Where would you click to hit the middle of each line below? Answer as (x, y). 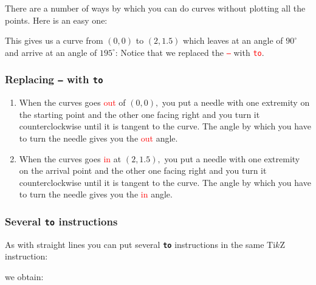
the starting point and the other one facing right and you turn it (139, 114)
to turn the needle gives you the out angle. (98, 138)
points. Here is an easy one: (56, 20)
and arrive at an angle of (51, 52)
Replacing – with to (54, 79)
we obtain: (24, 276)
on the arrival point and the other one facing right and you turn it (143, 170)
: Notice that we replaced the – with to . (190, 52)
